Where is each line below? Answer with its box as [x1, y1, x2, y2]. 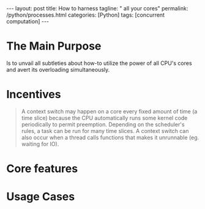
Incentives [6, 88, 61, 102]
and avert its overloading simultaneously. [6, 66, 110, 73]
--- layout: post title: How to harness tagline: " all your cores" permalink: [6, 5, 188, 12]
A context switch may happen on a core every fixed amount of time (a [21, 107, 198, 115]
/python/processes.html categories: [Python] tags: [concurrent [6, 11, 165, 18]
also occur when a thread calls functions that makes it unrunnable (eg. [21, 134, 199, 141]
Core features [6, 162, 78, 176]
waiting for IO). [21, 140, 59, 148]
